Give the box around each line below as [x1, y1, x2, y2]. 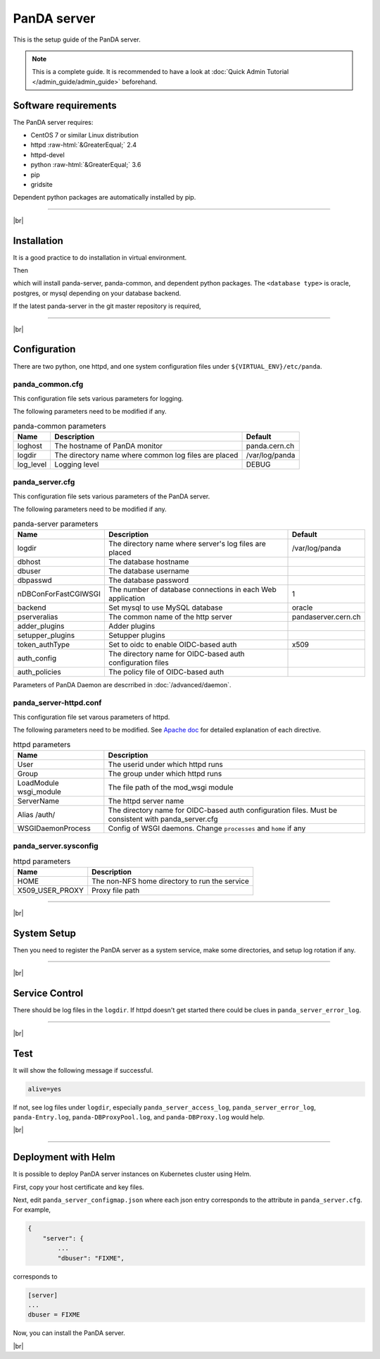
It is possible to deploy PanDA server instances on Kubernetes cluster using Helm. [13, 1170, 251, 1179]
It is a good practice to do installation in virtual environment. [13, 253, 187, 262]
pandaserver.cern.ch [292, 612, 362, 622]
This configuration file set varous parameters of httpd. [13, 713, 170, 721]
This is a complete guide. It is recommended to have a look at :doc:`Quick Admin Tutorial [32, 68, 289, 76]
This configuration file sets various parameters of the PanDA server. [13, 492, 210, 500]
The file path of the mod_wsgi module [108, 782, 234, 792]
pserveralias [17, 612, 58, 622]
